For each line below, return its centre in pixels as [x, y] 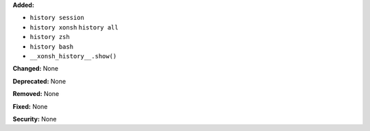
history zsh [50, 37]
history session [57, 18]
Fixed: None [30, 106]
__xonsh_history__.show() [73, 56]
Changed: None [35, 69]
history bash [52, 47]
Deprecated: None [39, 81]
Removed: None [36, 94]
